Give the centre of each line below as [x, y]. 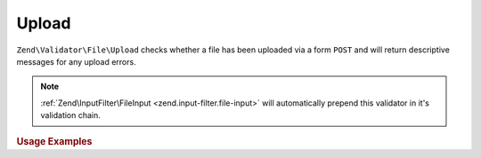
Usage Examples [54, 141]
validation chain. [71, 115]
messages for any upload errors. [77, 61]
